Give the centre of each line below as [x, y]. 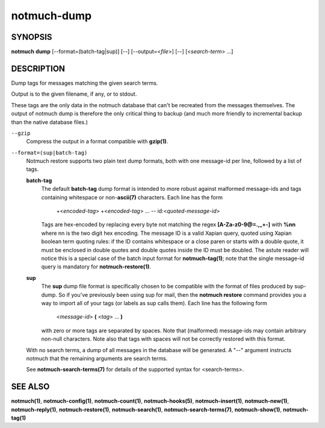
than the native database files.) [50, 122]
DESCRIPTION [38, 68]
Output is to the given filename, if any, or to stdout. [74, 94]
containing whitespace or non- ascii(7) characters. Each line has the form [132, 197]
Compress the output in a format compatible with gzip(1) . [97, 141]
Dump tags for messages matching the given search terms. [85, 83]
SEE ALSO [30, 387]
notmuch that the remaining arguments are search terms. [97, 358]
